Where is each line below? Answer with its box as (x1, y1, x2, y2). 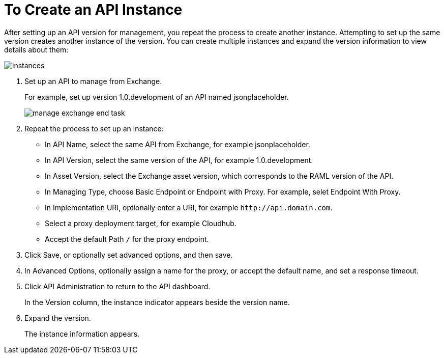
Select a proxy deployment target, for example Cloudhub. (45, 218, 236, 228)
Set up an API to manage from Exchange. (24, 76, 162, 86)
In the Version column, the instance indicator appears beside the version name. (24, 297, 290, 307)
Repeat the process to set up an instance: (24, 124, 164, 133)
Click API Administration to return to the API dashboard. (24, 282, 211, 291)
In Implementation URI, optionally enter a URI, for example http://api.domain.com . (45, 203, 333, 212)
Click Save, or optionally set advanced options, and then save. (24, 250, 233, 259)
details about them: (4, 45, 69, 54)
